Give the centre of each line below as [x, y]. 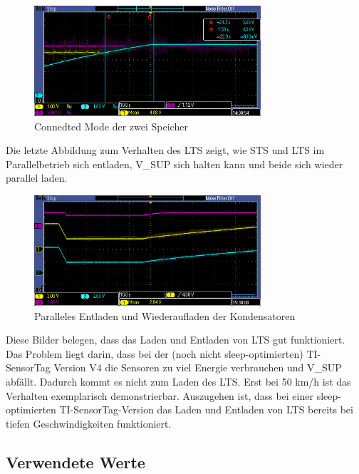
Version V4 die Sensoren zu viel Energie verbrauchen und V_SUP [198, 367]
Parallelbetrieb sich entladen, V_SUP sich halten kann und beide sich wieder [175, 164]
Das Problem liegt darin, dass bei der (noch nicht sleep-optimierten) [155, 353]
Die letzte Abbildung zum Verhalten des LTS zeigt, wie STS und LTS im [165, 150]
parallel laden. [37, 178]
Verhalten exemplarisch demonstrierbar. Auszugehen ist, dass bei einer [160, 395]
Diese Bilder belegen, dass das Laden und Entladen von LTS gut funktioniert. [176, 340]
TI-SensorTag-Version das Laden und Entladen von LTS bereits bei [206, 409]
